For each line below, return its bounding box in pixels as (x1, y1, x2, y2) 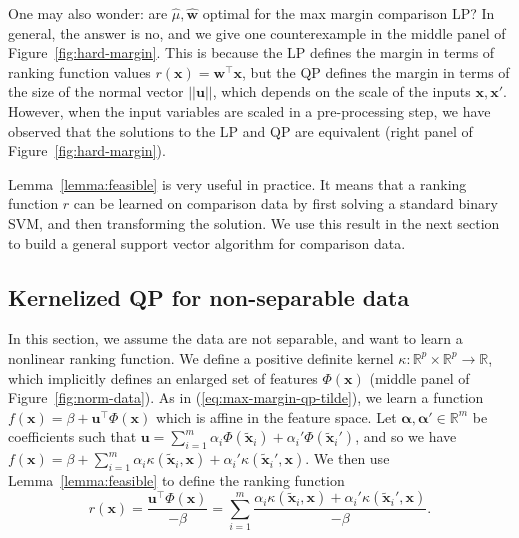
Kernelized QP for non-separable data (8, 281, 410, 312)
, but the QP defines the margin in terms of (242, 61, 510, 82)
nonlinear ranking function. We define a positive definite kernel (8, 347, 394, 368)
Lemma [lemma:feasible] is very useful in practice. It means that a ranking (8, 173, 467, 194)
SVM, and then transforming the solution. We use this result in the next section (8, 212, 500, 233)
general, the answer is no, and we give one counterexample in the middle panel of (8, 22, 506, 43)
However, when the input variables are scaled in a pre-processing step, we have (8, 100, 491, 121)
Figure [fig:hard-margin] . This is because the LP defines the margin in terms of (8, 42, 495, 63)
